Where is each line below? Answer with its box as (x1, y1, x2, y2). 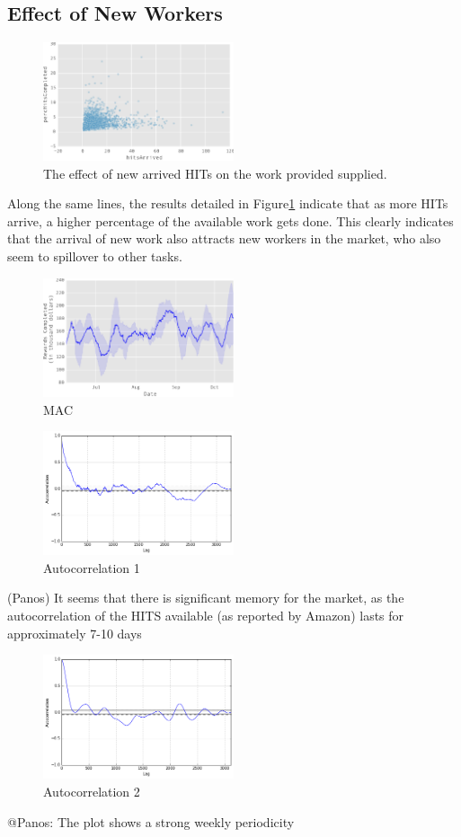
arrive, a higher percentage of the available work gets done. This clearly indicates (7, 211, 454, 230)
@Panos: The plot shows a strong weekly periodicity (7, 812, 295, 831)
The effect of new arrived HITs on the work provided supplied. (43, 163, 387, 182)
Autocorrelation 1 (43, 558, 140, 577)
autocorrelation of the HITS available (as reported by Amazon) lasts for (7, 606, 404, 625)
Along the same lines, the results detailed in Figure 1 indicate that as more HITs (7, 194, 448, 213)
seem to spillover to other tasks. (7, 246, 182, 265)
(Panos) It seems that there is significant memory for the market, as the (7, 588, 404, 607)
